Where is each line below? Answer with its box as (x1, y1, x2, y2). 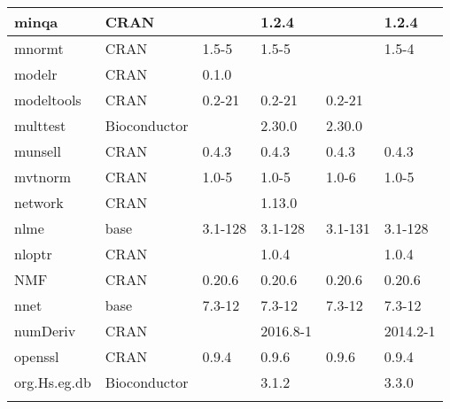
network (14, 192, 64, 212)
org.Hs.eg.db (14, 372, 91, 392)
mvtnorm (14, 166, 72, 187)
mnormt (14, 38, 64, 58)
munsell (14, 141, 61, 161)
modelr (14, 64, 58, 84)
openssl (14, 346, 59, 367)
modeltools (14, 89, 81, 110)
